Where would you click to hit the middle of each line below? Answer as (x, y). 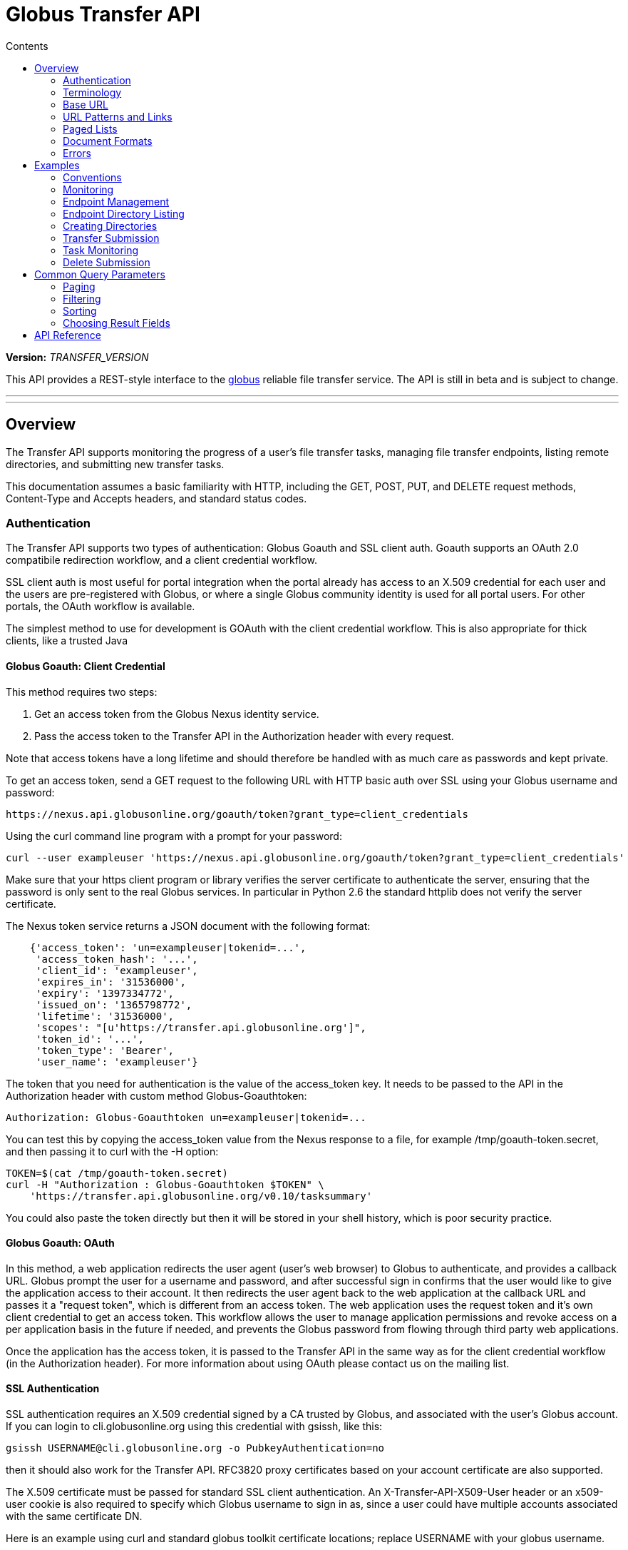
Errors (77, 153)
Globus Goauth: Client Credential (86, 666)
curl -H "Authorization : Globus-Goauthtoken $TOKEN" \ (165, 1184)
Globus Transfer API (103, 14)
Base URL (86, 104)
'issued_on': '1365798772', (114, 1004)
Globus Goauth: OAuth (60, 1243)
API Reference (68, 335)
